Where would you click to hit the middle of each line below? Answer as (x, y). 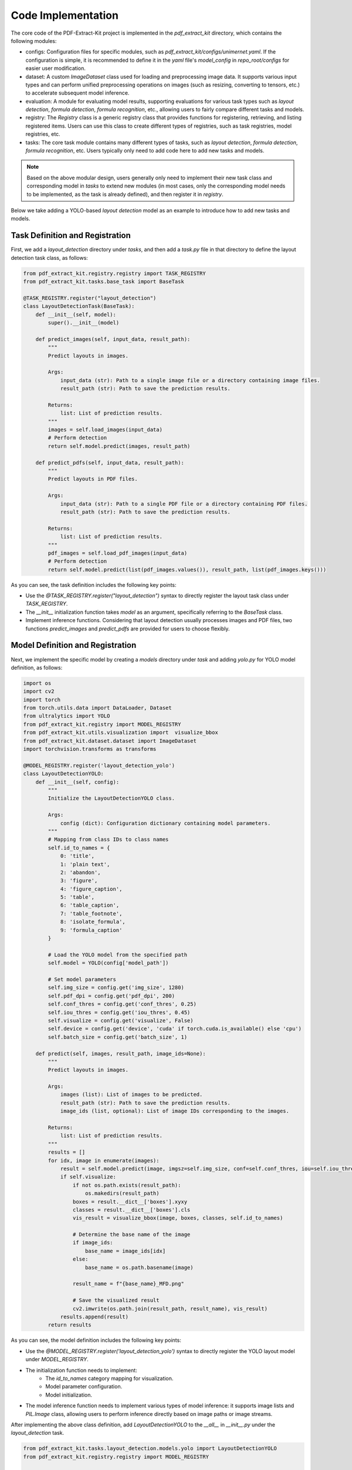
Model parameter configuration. (84, 1387)
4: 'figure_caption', (91, 889)
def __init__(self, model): (76, 314)
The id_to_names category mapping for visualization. (109, 1378)
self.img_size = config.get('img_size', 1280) (116, 988)
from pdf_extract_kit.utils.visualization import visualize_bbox (121, 733)
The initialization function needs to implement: (81, 1370)
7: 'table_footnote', (91, 913)
